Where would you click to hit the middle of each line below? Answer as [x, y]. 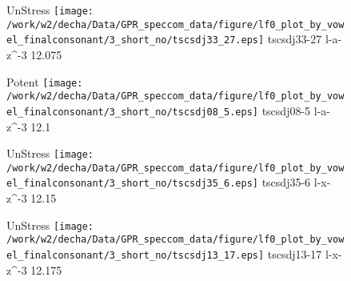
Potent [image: [45, 81]
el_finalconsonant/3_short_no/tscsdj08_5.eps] [132, 112]
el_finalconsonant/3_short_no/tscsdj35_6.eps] [132, 184]
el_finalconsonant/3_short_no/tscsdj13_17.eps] [136, 255]
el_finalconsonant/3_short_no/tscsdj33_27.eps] [136, 40]
